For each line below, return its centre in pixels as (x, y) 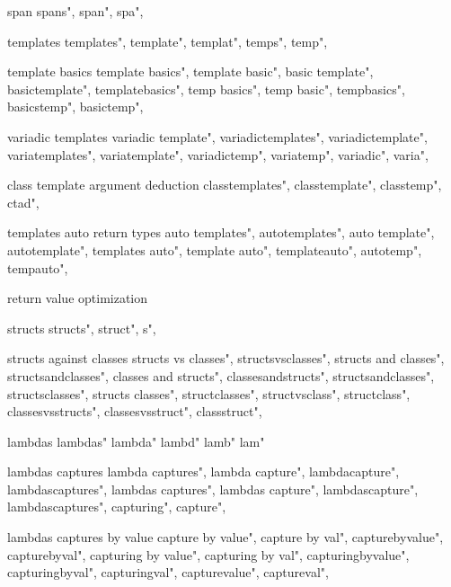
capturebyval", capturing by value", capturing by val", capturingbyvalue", (208, 554)
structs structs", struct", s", (82, 328)
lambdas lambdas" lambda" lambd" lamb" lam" (136, 441)
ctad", (23, 202)
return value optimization (78, 298)
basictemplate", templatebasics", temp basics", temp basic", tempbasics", (206, 89)
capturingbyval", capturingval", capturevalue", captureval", (168, 572)
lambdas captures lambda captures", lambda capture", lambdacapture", (203, 471)
